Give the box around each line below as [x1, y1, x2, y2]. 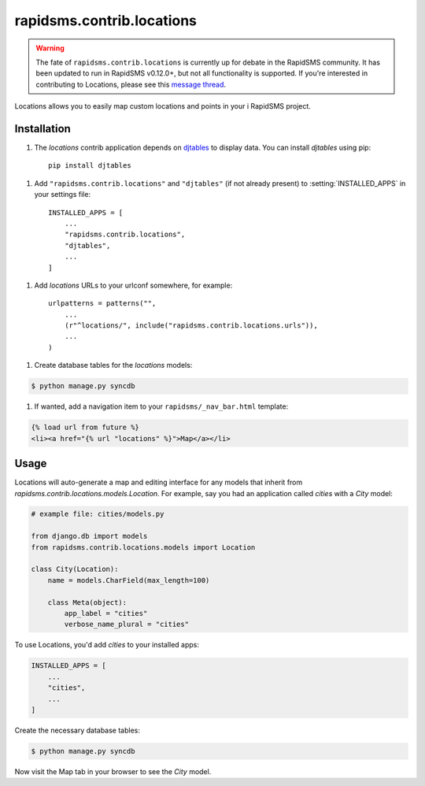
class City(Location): [31, 565, 119, 574]
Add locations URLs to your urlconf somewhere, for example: [34, 280, 233, 290]
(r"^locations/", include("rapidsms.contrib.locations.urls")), [64, 321, 318, 330]
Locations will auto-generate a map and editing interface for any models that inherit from [14, 477, 303, 488]
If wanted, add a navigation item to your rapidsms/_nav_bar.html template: [34, 402, 289, 411]
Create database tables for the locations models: [34, 361, 193, 370]
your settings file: [34, 190, 91, 199]
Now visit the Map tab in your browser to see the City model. [14, 766, 212, 776]
